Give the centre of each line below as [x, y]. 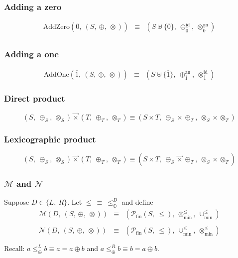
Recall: [14, 248]
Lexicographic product [50, 139]
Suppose [17, 202]
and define [137, 202]
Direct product [35, 98]
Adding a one [31, 54]
